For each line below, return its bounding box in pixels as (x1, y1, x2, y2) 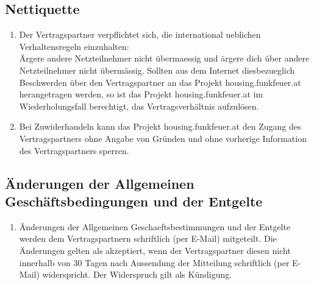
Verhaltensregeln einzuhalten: (19, 40, 129, 52)
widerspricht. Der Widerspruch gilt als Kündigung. (42, 268, 232, 281)
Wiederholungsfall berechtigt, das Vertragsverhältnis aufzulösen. (19, 99, 259, 112)
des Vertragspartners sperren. (19, 144, 129, 157)
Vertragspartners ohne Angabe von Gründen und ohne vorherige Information (19, 132, 307, 144)
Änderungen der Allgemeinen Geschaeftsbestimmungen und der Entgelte (19, 220, 291, 233)
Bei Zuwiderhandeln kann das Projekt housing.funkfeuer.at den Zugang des (19, 120, 301, 133)
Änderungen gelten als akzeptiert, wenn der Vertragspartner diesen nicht (19, 244, 291, 256)
